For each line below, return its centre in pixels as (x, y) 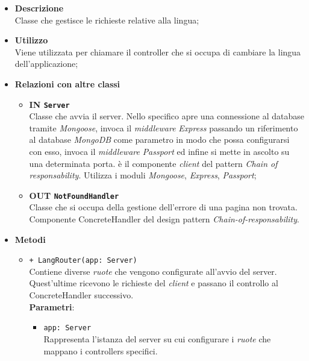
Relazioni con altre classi (67, 83)
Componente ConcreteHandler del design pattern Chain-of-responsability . (164, 219)
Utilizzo (31, 40)
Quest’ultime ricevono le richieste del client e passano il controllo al (154, 283)
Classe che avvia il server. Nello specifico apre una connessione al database (167, 116)
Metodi (30, 239)
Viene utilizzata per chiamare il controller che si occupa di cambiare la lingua (158, 52)
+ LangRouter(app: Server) (83, 261)
